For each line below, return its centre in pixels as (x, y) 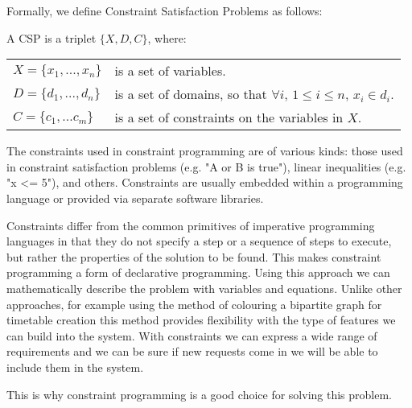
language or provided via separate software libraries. (135, 198)
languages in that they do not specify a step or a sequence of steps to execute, (199, 241)
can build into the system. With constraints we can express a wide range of (192, 335)
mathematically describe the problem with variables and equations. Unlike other (204, 288)
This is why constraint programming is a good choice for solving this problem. (199, 394)
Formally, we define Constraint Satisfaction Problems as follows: (165, 10)
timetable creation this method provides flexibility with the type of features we (201, 320)
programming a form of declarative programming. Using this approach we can (198, 272)
